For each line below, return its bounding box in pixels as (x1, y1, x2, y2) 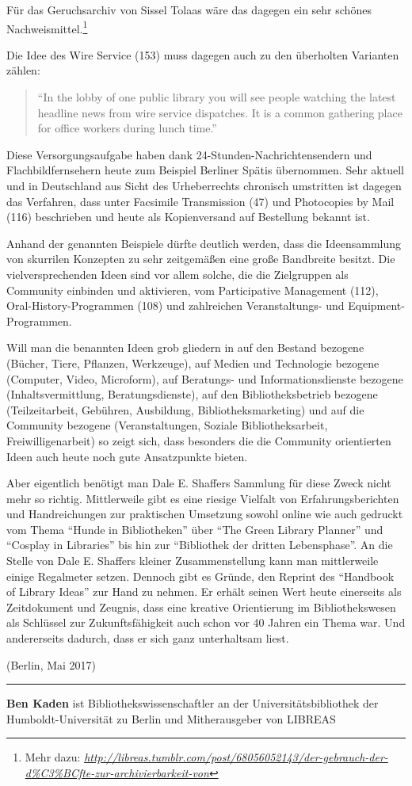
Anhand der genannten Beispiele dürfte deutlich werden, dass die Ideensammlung (6, 235, 402, 251)
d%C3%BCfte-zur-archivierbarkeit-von (25, 765, 209, 780)
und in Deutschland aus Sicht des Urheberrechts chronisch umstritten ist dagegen (6, 177, 402, 193)
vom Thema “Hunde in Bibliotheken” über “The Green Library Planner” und (6, 521, 383, 537)
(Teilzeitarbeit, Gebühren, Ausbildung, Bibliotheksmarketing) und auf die (6, 401, 364, 418)
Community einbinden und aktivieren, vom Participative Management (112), (6, 281, 379, 298)
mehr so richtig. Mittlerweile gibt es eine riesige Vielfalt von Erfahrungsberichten (6, 490, 399, 506)
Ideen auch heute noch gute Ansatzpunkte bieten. (6, 448, 248, 464)
